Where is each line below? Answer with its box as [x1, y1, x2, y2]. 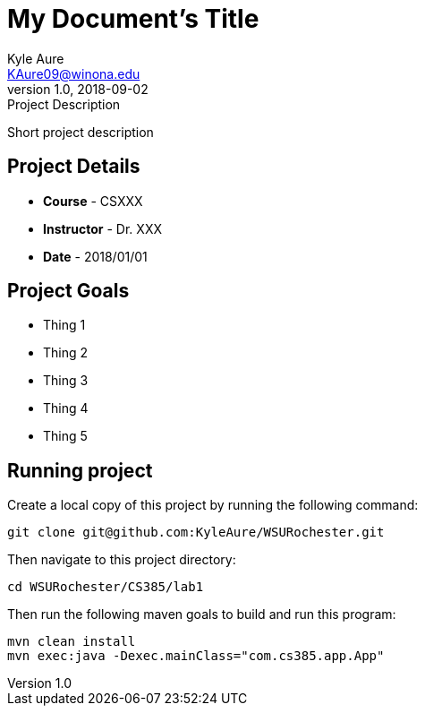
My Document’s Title [7, 4, 259, 34]
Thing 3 [43, 373, 89, 389]
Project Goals [7, 279, 130, 303]
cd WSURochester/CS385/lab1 [7, 580, 204, 595]
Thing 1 [43, 317, 86, 333]
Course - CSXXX [43, 193, 143, 209]
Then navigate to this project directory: [7, 552, 236, 568]
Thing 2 [43, 345, 89, 361]
